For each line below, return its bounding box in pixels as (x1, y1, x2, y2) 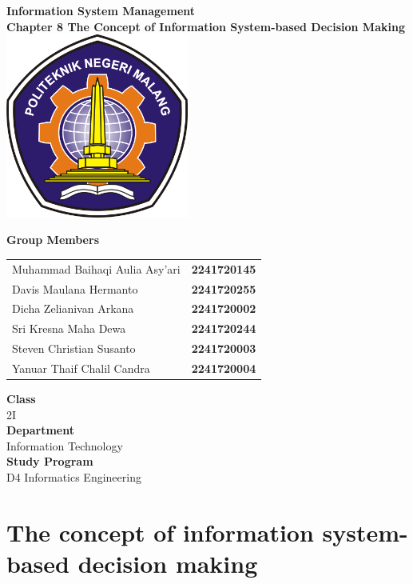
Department (6, 422, 74, 438)
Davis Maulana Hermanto (12, 280, 138, 297)
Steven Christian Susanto (12, 340, 136, 357)
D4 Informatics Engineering (6, 469, 141, 486)
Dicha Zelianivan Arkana (12, 300, 134, 317)
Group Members (6, 231, 99, 248)
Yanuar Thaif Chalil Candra (12, 360, 150, 376)
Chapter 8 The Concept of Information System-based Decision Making (6, 18, 405, 34)
